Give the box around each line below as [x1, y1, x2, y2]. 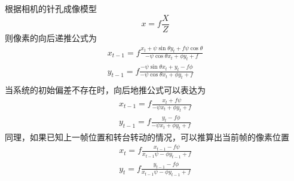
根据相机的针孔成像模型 [5, 2, 97, 14]
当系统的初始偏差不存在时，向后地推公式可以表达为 [5, 84, 206, 96]
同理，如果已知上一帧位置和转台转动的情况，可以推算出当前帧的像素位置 [5, 130, 289, 143]
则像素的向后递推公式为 [5, 31, 97, 44]
